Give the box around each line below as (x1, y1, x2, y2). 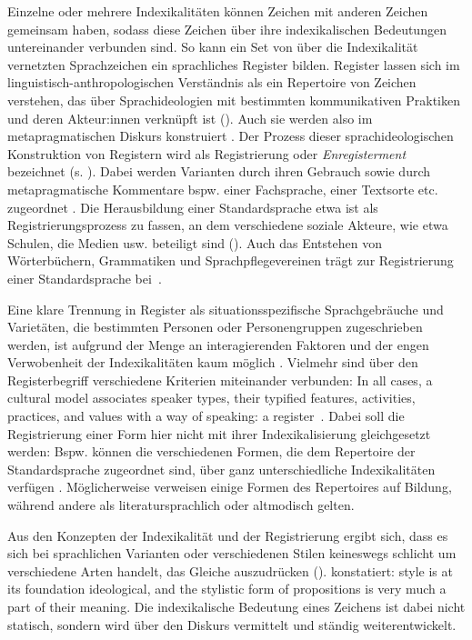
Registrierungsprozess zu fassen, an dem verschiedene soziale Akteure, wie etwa (7, 215, 448, 235)
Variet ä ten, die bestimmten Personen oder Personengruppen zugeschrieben (7, 317, 423, 336)
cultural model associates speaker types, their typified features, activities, (7, 388, 416, 407)
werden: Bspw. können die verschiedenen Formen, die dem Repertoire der (7, 442, 416, 461)
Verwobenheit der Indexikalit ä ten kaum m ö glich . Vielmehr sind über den (7, 353, 418, 372)
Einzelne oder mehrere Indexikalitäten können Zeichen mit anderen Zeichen (7, 2, 428, 20)
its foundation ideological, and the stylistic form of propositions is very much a (7, 579, 447, 598)
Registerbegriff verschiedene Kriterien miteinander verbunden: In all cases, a (7, 370, 433, 389)
